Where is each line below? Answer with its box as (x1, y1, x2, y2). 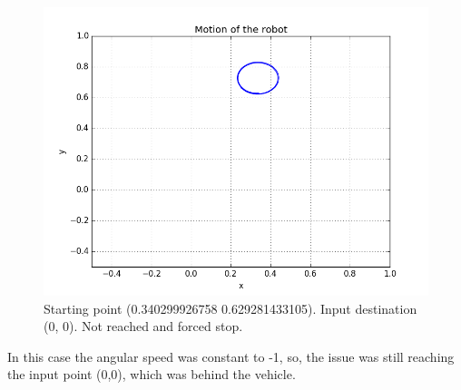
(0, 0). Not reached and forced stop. (44, 317, 243, 336)
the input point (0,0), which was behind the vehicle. (7, 365, 296, 384)
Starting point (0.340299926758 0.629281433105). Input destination (44, 298, 417, 317)
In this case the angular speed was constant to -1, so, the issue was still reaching (7, 346, 455, 366)
